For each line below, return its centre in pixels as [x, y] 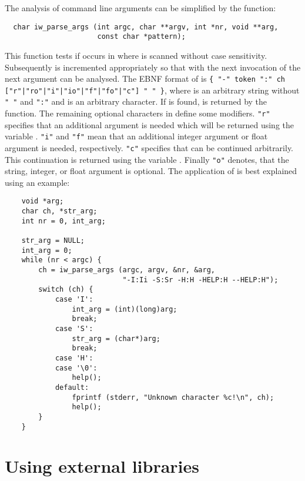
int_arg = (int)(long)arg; [125, 309]
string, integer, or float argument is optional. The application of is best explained [151, 171]
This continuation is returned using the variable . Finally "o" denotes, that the [147, 159]
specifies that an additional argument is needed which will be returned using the [149, 124]
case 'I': [74, 300]
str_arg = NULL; [53, 241]
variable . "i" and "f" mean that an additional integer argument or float [136, 136]
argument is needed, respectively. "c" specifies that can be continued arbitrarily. [149, 147]
